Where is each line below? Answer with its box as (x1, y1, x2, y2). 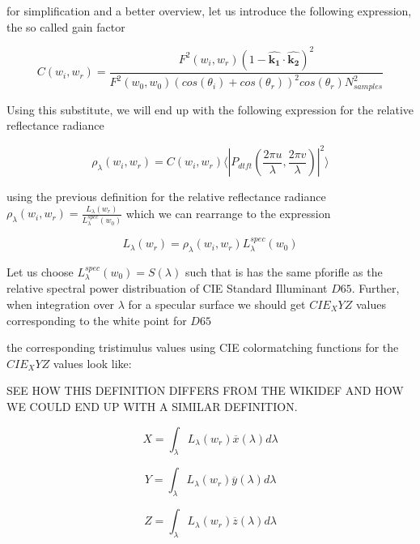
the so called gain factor (6, 18, 125, 35)
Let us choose (6, 263, 74, 280)
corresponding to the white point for (6, 311, 187, 328)
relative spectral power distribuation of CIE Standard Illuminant (6, 280, 328, 297)
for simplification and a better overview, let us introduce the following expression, (6, 2, 412, 19)
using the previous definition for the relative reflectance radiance (6, 188, 326, 205)
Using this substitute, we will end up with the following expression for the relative (6, 101, 414, 118)
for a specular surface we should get (128, 295, 306, 312)
